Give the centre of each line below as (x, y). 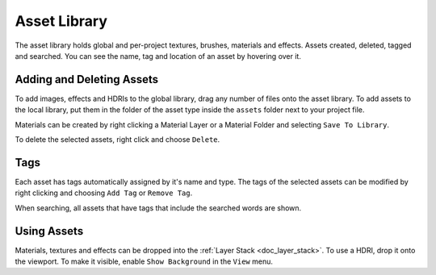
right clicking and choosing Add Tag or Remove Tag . (104, 193)
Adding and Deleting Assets (87, 79)
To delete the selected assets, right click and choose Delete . (117, 140)
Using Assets (49, 231)
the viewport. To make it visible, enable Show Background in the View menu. (144, 261)
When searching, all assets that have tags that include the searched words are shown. (158, 208)
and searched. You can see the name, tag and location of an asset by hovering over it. (158, 56)
